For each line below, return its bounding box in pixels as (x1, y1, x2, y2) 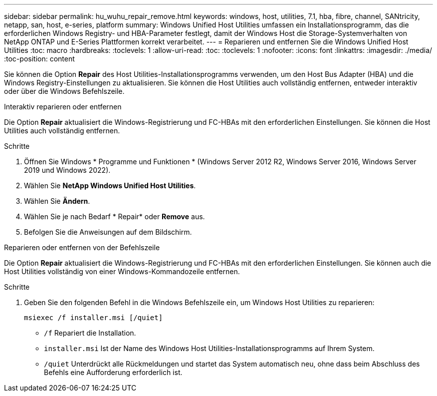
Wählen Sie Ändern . (24, 197, 90, 205)
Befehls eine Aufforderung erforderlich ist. (44, 368, 183, 377)
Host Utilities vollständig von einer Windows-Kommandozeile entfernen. (4, 267, 240, 276)
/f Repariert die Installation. (44, 329, 136, 337)
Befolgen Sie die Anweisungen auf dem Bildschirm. (24, 228, 192, 236)
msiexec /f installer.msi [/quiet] (24, 314, 163, 322)
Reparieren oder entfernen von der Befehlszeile (4, 243, 160, 252)
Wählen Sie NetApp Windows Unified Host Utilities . (24, 181, 196, 190)
